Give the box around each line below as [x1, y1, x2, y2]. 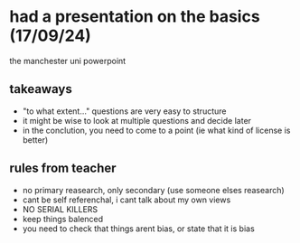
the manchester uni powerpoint [9, 55, 127, 66]
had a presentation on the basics [9, 6, 260, 27]
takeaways [9, 81, 72, 97]
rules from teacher [9, 161, 117, 176]
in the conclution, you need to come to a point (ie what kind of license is [22, 125, 291, 136]
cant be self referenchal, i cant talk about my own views [22, 194, 231, 205]
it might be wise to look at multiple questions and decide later [22, 115, 251, 126]
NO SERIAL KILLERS [22, 203, 98, 214]
